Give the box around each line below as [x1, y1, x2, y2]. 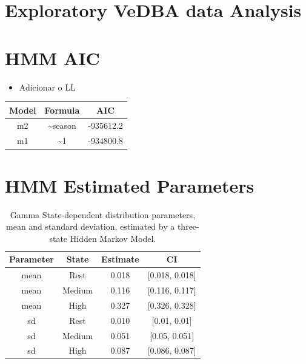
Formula [44, 103, 80, 116]
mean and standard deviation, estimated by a [6, 220, 175, 233]
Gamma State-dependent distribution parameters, [10, 208, 196, 221]
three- [177, 220, 199, 233]
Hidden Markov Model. [70, 232, 156, 244]
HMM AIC [5, 45, 100, 70]
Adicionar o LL [19, 80, 76, 93]
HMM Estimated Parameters [5, 173, 254, 197]
